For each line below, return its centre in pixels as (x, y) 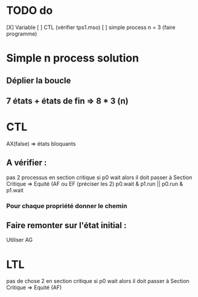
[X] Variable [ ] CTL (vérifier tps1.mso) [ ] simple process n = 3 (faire (91, 27)
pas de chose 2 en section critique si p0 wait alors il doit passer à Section (98, 281)
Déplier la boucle (39, 80)
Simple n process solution (73, 58)
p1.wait (15, 190)
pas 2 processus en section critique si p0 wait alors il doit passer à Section (99, 177)
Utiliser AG (20, 240)
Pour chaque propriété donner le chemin (67, 206)
